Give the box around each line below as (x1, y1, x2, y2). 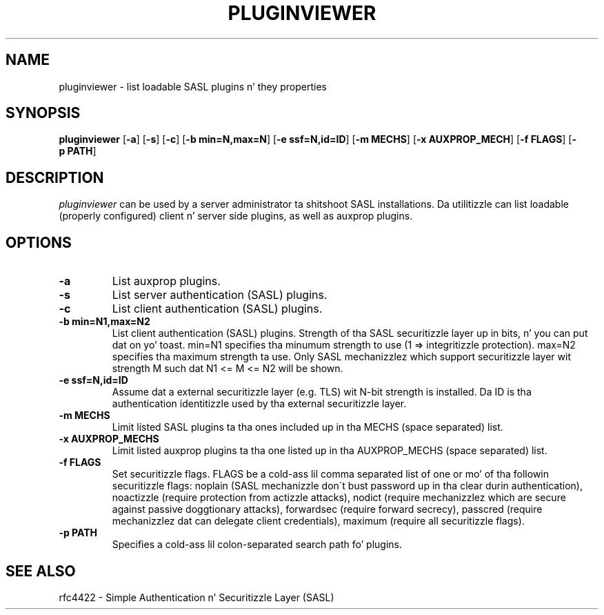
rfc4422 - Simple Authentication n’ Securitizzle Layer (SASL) (59, 591, 334, 603)
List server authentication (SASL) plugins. (112, 288, 328, 302)
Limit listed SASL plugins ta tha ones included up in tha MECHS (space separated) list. (112, 421, 503, 433)
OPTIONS (6, 233, 72, 251)
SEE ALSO (6, 562, 76, 580)
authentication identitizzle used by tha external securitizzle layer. (112, 398, 407, 410)
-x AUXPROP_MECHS (59, 433, 159, 445)
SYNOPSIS (6, 104, 81, 122)
